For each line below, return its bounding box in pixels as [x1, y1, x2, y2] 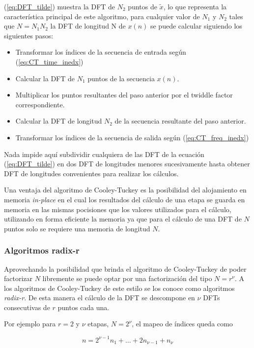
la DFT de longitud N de [50, 21, 126, 31]
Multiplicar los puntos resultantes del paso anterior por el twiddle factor [15, 90, 233, 100]
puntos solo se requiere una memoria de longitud [4, 223, 150, 233]
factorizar [4, 273, 33, 284]
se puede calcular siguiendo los [150, 21, 242, 31]
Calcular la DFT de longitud [15, 116, 102, 126]
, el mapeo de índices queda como [132, 318, 233, 329]
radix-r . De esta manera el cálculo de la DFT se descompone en [4, 292, 195, 303]
